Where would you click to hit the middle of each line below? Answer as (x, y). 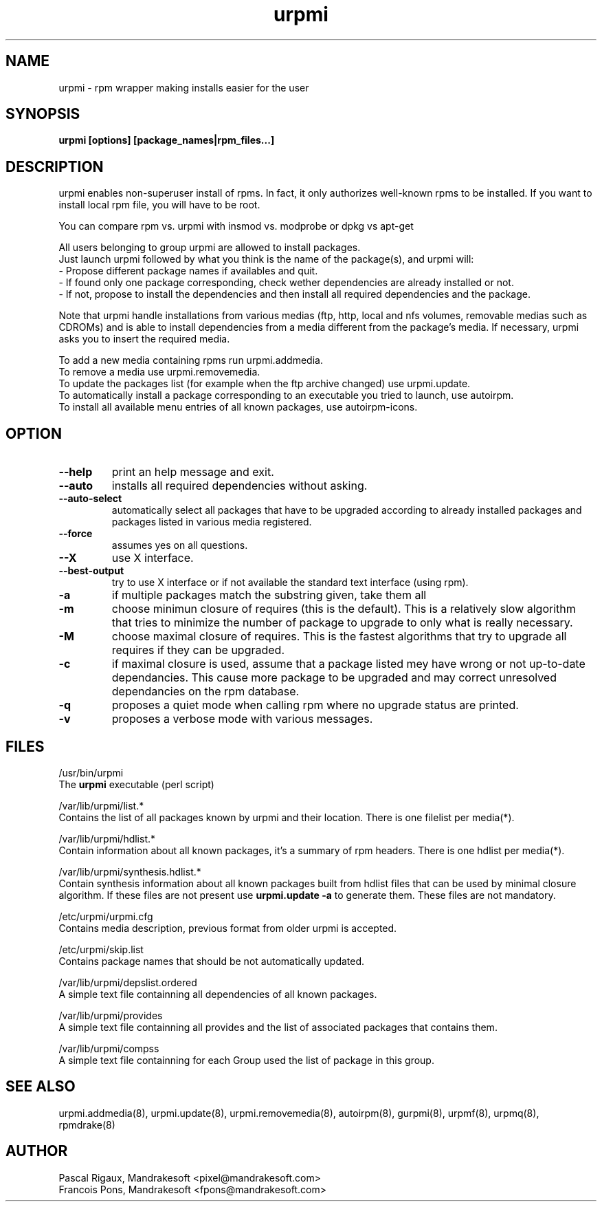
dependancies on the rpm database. (205, 692)
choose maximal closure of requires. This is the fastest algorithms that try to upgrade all (339, 637)
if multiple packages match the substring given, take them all (269, 595)
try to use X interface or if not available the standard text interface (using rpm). (290, 583)
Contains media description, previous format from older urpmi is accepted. (228, 928)
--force (76, 534)
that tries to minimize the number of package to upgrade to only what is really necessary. (342, 623)
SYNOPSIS (43, 114)
